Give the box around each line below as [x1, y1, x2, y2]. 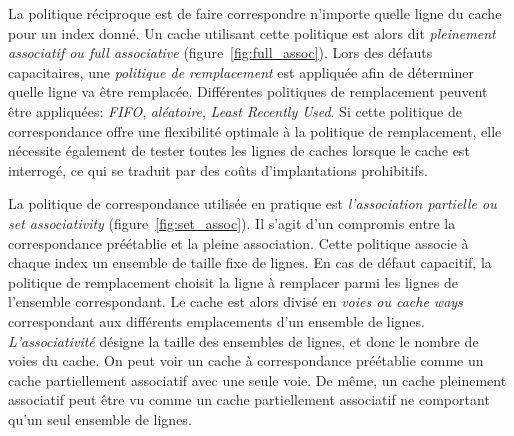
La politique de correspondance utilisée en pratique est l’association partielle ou [8, 193, 497, 214]
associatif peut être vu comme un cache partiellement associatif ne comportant [8, 389, 490, 410]
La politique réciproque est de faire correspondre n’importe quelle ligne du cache [8, 3, 502, 23]
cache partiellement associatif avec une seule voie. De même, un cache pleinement [8, 369, 507, 390]
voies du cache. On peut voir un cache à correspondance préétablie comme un [8, 350, 484, 371]
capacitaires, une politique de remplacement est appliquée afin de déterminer [8, 61, 474, 82]
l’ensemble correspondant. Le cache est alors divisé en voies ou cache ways [8, 291, 463, 312]
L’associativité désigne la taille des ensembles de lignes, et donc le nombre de [8, 330, 479, 351]
